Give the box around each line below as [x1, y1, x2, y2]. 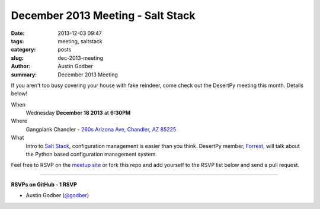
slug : [11, 54, 24, 62]
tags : [11, 37, 24, 44]
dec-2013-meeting [57, 54, 104, 62]
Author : [11, 63, 31, 70]
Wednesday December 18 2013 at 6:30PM [25, 110, 131, 117]
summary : [11, 71, 37, 78]
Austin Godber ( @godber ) [25, 192, 89, 199]
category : [11, 46, 36, 53]
